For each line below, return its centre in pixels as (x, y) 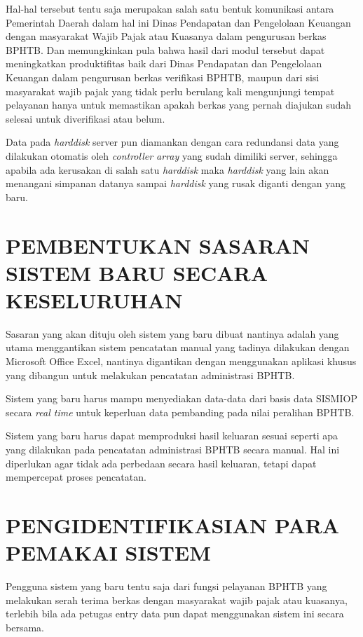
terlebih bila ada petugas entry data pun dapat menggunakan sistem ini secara (175, 614)
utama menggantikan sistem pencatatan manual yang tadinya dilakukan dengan (178, 347)
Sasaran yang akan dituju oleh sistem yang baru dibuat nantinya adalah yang (172, 333)
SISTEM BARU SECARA (137, 272)
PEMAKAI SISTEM (108, 553)
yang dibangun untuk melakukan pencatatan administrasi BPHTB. (150, 375)
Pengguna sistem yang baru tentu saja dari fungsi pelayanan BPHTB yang (166, 586)
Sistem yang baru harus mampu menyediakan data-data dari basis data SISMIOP (181, 398)
